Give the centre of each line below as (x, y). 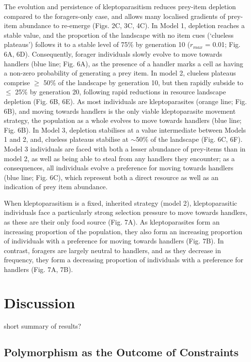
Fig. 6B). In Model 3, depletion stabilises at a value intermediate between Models (125, 129)
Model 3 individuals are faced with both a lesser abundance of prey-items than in (125, 148)
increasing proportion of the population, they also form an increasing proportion (123, 231)
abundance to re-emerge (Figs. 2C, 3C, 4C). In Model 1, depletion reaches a (132, 25)
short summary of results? (43, 325)
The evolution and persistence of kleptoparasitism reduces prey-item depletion (120, 6)
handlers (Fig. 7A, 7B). (39, 269)
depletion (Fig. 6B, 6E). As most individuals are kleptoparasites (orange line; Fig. (125, 101)
